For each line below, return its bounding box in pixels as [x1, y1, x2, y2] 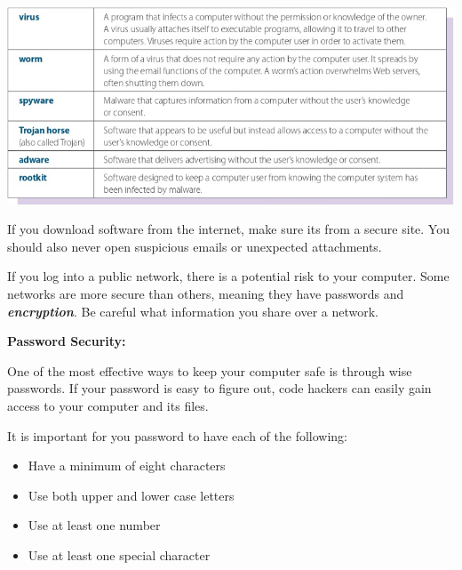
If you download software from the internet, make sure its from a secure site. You [7, 220, 450, 238]
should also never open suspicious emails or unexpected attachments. [7, 237, 382, 255]
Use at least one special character [28, 545, 211, 564]
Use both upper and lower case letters [28, 486, 235, 504]
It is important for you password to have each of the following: [7, 426, 348, 445]
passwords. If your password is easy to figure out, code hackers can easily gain [7, 379, 432, 397]
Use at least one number [28, 516, 161, 534]
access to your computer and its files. [7, 396, 209, 414]
